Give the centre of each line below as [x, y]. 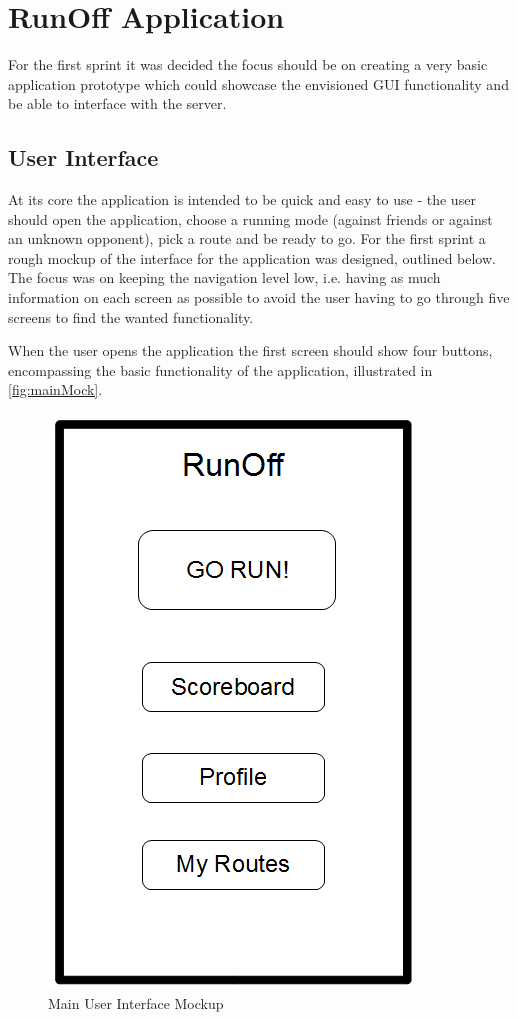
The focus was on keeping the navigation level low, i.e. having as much [224, 277]
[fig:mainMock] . [55, 389]
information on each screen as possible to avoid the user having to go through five [259, 297]
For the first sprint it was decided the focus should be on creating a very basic [248, 64]
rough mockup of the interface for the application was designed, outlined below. [252, 257]
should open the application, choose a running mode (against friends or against [250, 218]
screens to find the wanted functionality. [131, 316]
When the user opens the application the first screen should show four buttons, [250, 350]
